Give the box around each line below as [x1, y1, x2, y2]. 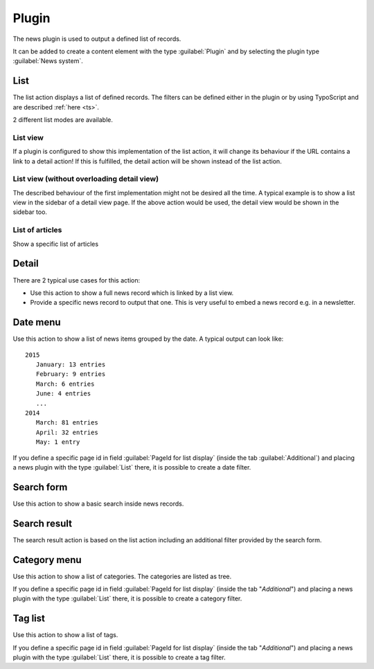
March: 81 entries [35, 419, 98, 427]
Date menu [12, 316, 62, 328]
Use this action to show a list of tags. [12, 631, 118, 639]
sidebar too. [12, 208, 48, 216]
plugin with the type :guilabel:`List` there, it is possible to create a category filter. [12, 594, 242, 603]
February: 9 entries [35, 371, 106, 378]
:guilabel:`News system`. [12, 57, 83, 65]
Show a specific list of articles [12, 240, 99, 248]
